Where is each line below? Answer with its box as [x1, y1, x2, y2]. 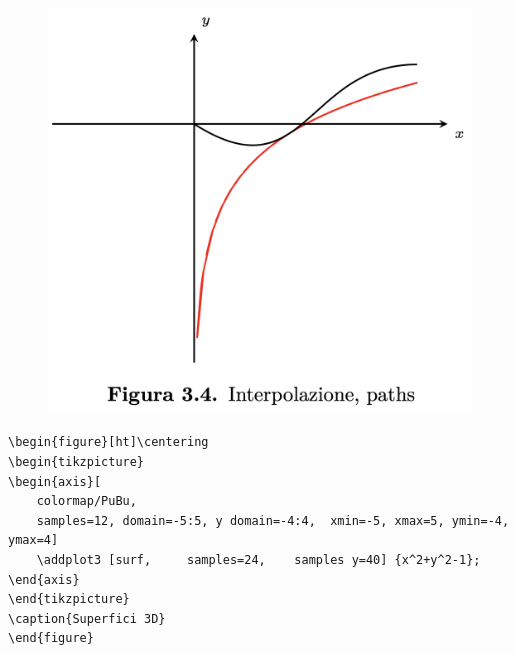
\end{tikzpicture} [8, 592, 130, 607]
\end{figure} [8, 631, 94, 646]
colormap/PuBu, [36, 494, 137, 509]
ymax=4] [8, 533, 59, 548]
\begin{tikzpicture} [8, 454, 145, 469]
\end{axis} [8, 572, 80, 587]
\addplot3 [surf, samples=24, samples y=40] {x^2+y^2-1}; [36, 552, 481, 567]
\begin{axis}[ [8, 474, 102, 489]
